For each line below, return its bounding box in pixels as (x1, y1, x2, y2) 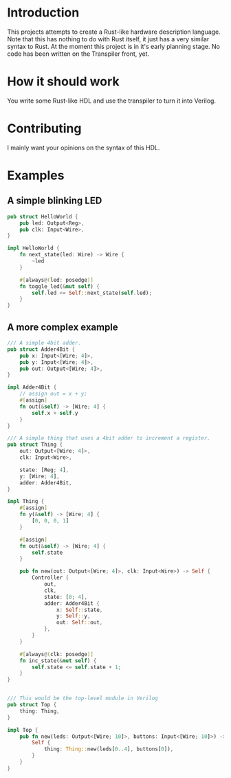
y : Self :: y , (56, 613, 91, 620)
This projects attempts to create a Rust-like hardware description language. (7, 28, 221, 36)
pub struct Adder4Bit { (7, 346, 76, 353)
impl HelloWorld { (7, 245, 60, 252)
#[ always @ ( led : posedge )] (19, 276, 94, 283)
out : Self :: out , (56, 619, 103, 626)
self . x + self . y (32, 409, 78, 416)
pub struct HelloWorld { (7, 213, 78, 220)
